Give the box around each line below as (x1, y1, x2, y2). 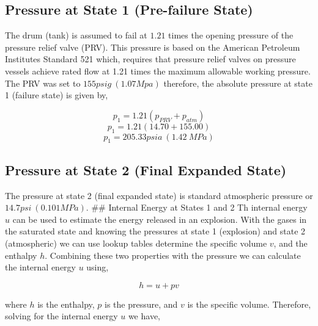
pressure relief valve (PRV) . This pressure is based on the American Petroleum (5, 40, 300, 53)
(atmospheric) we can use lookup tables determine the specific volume (5, 236, 267, 249)
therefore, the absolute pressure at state (163, 76, 312, 89)
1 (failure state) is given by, (5, 89, 108, 101)
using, (86, 261, 109, 273)
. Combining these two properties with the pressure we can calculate (45, 248, 301, 261)
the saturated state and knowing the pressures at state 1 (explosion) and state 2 (5, 225, 306, 237)
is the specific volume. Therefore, (187, 297, 311, 310)
